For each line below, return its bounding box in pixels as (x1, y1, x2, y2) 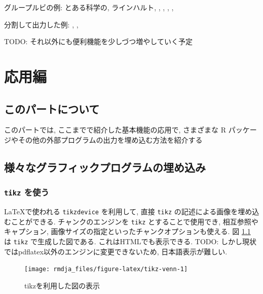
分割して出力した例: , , (4, 19, 79, 29)
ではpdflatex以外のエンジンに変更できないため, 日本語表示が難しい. (4, 246, 228, 256)
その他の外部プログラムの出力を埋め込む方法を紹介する (18, 134, 203, 145)
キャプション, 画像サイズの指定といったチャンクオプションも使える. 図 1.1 (4, 226, 251, 237)
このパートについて (4, 101, 100, 116)
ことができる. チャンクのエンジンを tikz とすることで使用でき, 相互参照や (11, 216, 258, 226)
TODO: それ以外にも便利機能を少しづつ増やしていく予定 (4, 36, 193, 47)
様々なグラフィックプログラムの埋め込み (4, 159, 206, 175)
